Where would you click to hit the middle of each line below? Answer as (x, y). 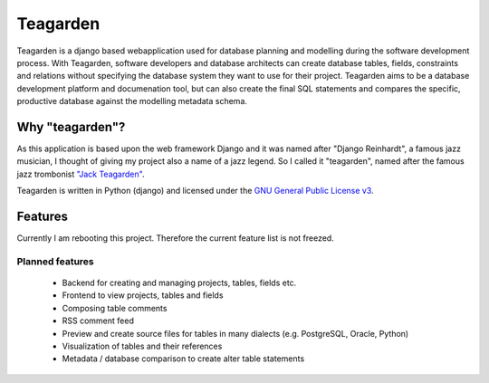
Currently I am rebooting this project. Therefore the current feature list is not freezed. (175, 238)
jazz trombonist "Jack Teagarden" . (81, 174)
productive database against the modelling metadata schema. (132, 101)
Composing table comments (115, 308)
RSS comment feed (98, 321)
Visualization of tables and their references (142, 346)
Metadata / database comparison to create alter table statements (183, 359)
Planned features (55, 261)
